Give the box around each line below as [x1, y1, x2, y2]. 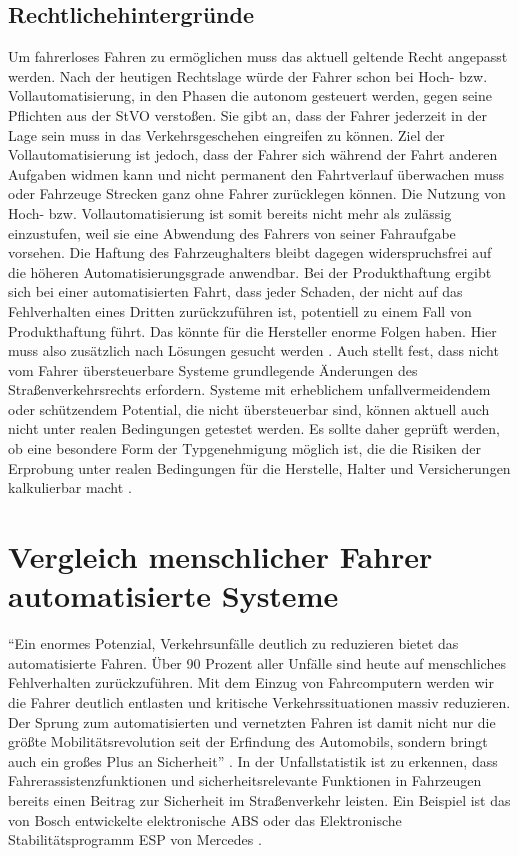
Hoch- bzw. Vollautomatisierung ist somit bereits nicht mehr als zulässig [8, 202, 452, 223]
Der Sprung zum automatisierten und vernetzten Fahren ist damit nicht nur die [8, 711, 496, 732]
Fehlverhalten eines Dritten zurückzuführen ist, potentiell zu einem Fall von [8, 300, 472, 321]
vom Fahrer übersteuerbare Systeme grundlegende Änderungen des [8, 359, 418, 380]
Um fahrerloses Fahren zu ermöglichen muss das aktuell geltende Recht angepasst [8, 46, 508, 67]
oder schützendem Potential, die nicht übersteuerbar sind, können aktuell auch [8, 398, 490, 419]
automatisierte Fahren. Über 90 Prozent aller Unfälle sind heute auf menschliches [8, 652, 506, 673]
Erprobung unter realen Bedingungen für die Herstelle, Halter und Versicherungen [8, 457, 511, 478]
